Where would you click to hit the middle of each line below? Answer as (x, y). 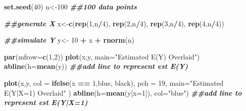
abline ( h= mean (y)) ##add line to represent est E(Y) (96, 66)
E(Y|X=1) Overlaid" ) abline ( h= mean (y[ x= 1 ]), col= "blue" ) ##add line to (123, 92)
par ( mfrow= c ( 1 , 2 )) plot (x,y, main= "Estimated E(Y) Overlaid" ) (102, 56)
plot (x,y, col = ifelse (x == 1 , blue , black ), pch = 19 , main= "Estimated (114, 83)
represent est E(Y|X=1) (46, 102)
